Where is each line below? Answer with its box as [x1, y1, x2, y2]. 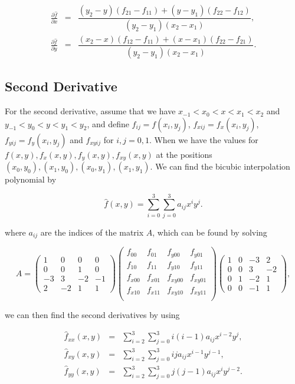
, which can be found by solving [152, 226, 267, 238]
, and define [87, 117, 129, 130]
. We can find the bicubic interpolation [150, 160, 290, 173]
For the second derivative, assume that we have [5, 105, 176, 117]
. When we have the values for [149, 133, 258, 145]
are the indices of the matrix [40, 226, 144, 238]
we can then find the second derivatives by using [5, 309, 180, 321]
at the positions [156, 148, 212, 160]
